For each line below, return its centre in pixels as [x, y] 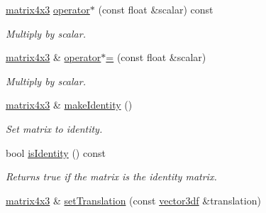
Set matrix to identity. [54, 128]
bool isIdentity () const [56, 152]
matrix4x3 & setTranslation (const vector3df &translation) [133, 200]
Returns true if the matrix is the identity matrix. [111, 176]
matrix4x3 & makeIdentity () [69, 105]
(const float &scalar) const [156, 9]
